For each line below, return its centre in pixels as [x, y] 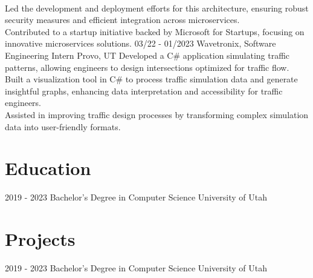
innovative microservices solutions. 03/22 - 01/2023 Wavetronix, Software [140, 43]
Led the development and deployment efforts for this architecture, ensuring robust [157, 8]
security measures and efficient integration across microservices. [122, 20]
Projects [40, 239]
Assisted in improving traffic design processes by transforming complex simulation [157, 114]
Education [48, 168]
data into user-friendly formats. [63, 126]
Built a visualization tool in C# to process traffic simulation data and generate [151, 79]
